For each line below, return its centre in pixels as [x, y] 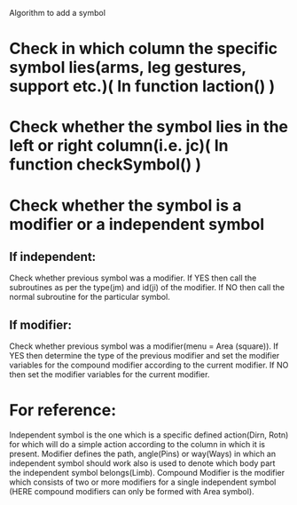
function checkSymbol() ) [106, 165]
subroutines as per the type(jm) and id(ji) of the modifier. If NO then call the [147, 288]
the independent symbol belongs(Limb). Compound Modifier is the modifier [147, 473]
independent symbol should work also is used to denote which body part [142, 463]
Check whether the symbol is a [125, 205]
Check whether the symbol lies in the [149, 127]
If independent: [53, 256]
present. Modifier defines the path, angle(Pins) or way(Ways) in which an [143, 454]
